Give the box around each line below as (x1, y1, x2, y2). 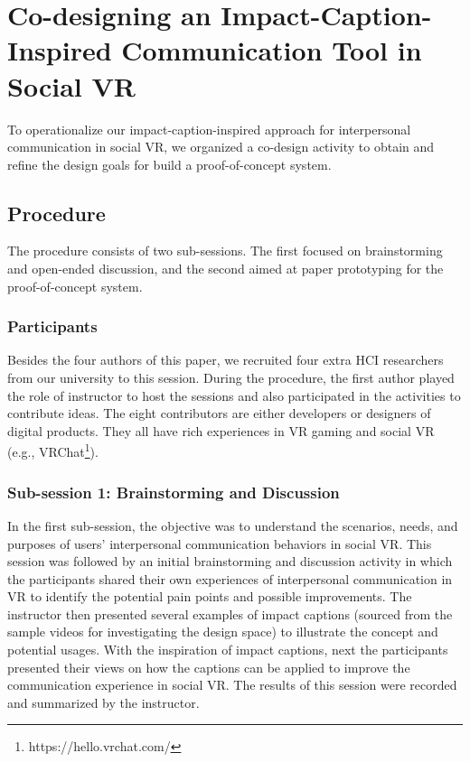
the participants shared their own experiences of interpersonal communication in (7, 569, 453, 588)
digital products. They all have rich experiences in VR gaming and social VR (7, 421, 435, 440)
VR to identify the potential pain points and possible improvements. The (7, 587, 412, 606)
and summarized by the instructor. (7, 692, 200, 711)
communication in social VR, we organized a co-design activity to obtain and (7, 137, 435, 156)
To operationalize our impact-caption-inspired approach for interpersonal (7, 119, 411, 138)
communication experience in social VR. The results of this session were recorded (7, 675, 457, 694)
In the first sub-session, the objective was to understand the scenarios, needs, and (7, 516, 458, 534)
